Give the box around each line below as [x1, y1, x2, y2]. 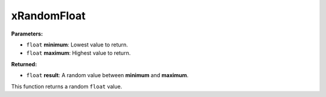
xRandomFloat [11, 9, 86, 22]
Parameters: [11, 30, 43, 37]
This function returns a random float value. [11, 83, 123, 90]
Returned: [11, 60, 37, 67]
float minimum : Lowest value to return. [26, 41, 128, 48]
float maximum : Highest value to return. [26, 49, 131, 57]
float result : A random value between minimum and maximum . [26, 72, 189, 79]
